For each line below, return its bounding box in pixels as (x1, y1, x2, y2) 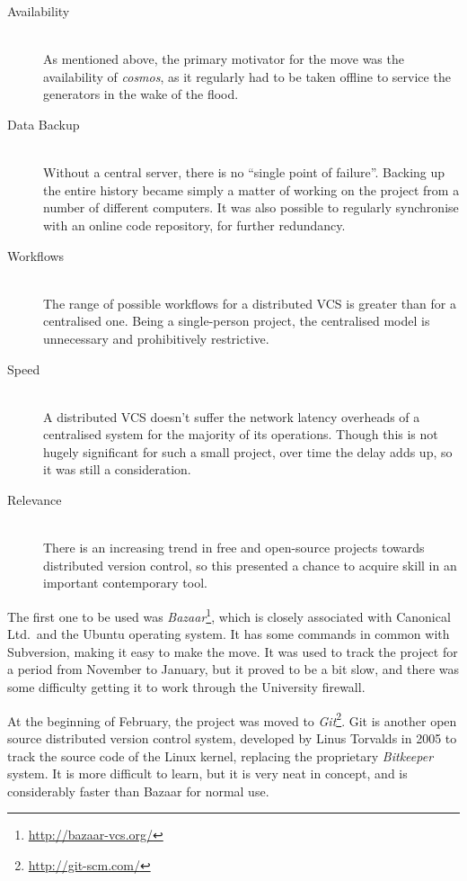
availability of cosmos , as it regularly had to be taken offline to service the (43, 67, 451, 85)
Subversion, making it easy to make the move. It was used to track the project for (7, 642, 458, 661)
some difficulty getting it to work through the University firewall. (7, 678, 366, 697)
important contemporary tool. (43, 573, 207, 592)
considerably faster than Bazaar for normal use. (7, 781, 269, 800)
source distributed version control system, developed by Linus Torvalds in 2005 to (7, 728, 457, 747)
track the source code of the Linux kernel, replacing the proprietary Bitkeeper (7, 746, 434, 765)
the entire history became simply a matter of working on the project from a (43, 180, 460, 199)
